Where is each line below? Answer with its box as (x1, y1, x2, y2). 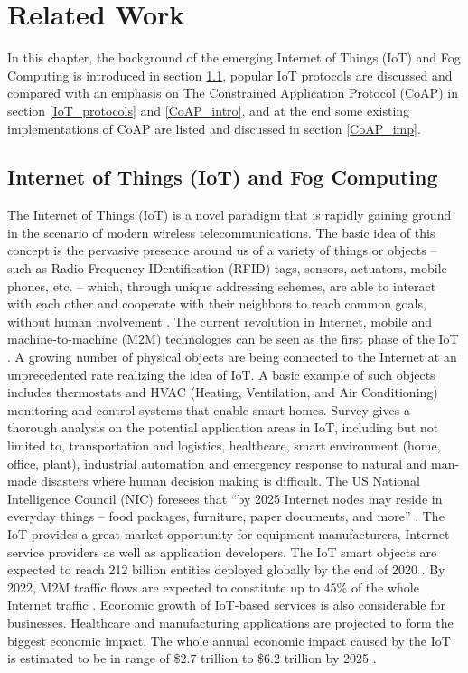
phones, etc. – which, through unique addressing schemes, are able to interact (7, 276, 436, 295)
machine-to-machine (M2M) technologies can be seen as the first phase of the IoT (7, 329, 459, 348)
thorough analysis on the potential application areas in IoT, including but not (7, 418, 439, 437)
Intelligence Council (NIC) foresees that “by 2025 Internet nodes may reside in (7, 488, 443, 507)
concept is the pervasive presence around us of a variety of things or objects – (7, 241, 437, 260)
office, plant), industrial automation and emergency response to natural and (7, 453, 427, 472)
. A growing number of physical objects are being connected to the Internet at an (7, 347, 457, 366)
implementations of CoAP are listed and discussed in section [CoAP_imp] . (7, 118, 421, 137)
